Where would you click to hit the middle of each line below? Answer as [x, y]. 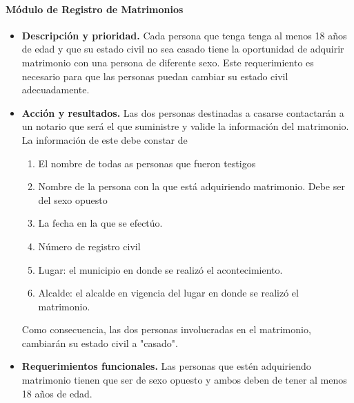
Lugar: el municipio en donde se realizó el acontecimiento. [160, 269]
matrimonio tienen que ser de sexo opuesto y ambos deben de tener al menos [184, 380]
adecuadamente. [56, 90]
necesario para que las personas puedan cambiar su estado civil [155, 76]
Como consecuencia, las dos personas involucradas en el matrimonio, [166, 329]
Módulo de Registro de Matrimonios [95, 9]
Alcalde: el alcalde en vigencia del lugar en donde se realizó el [168, 293]
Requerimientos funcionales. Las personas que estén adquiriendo [166, 366]
